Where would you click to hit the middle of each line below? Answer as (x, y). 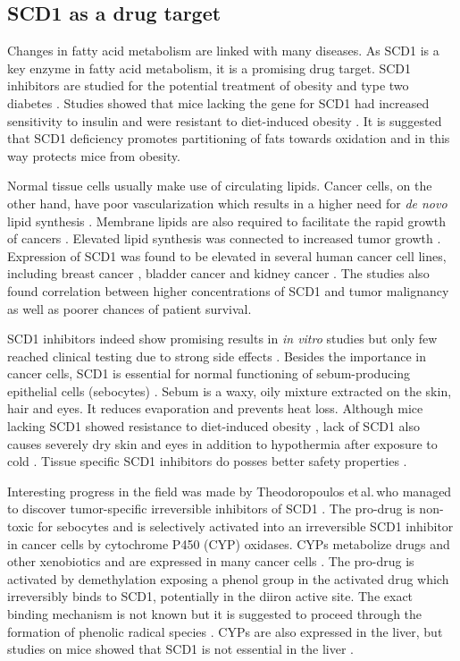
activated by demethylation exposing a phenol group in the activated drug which (228, 578)
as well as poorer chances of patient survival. (130, 308)
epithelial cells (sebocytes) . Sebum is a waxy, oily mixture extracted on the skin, (230, 390)
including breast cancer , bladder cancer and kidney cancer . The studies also (218, 273)
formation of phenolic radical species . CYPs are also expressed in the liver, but (225, 631)
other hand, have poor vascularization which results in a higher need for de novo (227, 203)
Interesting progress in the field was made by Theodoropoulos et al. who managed (230, 491)
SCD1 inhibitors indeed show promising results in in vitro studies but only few (222, 339)
